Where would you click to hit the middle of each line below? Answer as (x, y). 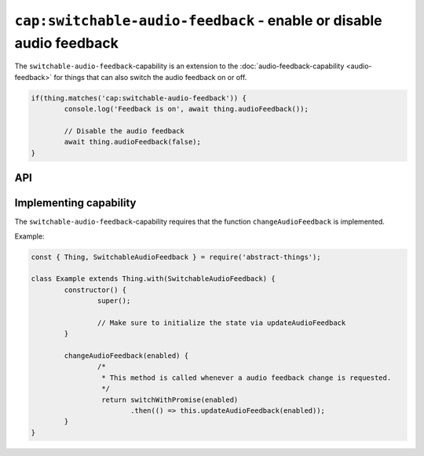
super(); (114, 301)
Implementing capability (75, 203)
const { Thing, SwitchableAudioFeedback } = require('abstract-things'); (176, 257)
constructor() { (95, 290)
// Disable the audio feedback (124, 131)
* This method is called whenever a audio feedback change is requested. (246, 378)
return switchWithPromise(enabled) (170, 399)
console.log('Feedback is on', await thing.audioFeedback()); (186, 109)
